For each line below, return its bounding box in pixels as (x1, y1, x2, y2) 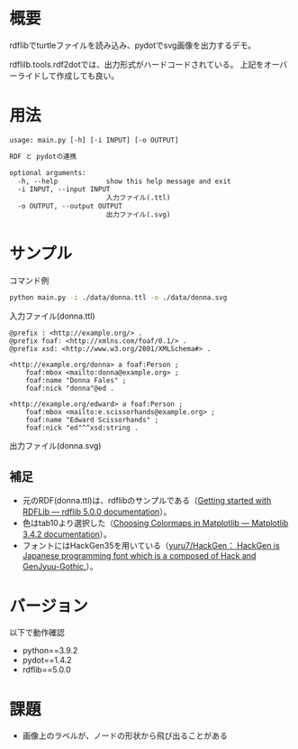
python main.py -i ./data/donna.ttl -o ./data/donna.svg (9, 292, 228, 302)
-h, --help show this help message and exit (17, 177, 231, 186)
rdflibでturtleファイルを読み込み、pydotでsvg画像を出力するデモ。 (9, 40, 257, 51)
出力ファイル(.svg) (105, 210, 171, 219)
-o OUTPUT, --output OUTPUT (17, 202, 123, 211)
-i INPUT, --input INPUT (17, 185, 111, 194)
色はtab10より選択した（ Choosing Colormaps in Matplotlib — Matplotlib (22, 517, 289, 528)
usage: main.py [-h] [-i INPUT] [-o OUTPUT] (9, 135, 179, 144)
